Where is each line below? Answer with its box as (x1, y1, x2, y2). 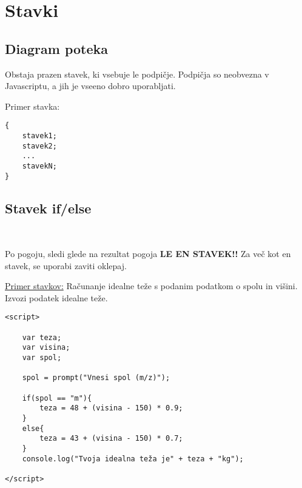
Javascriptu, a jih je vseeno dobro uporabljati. (5, 79, 176, 92)
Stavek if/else (5, 198, 92, 217)
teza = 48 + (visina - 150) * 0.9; (39, 404, 183, 413)
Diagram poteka (5, 39, 108, 58)
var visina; (22, 343, 70, 352)
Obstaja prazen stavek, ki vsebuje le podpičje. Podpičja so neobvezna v (5, 67, 269, 80)
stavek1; (22, 132, 57, 141)
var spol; (22, 353, 62, 363)
